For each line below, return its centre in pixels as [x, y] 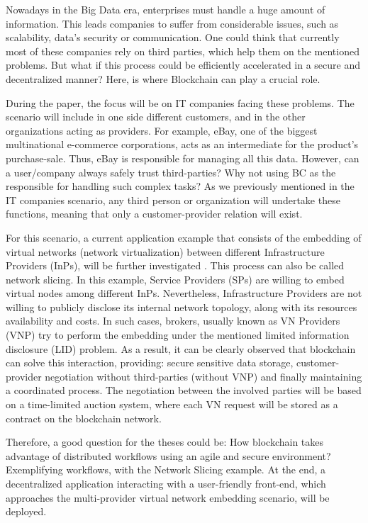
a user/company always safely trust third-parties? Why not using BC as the [171, 172]
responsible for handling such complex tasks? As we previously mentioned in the [180, 186]
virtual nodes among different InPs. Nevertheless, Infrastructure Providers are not [184, 293]
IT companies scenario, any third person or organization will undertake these [173, 199]
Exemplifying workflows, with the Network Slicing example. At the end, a [166, 469]
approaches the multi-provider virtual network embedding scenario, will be [168, 497]
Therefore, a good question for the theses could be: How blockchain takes [165, 442]
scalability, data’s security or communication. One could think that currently [173, 37]
